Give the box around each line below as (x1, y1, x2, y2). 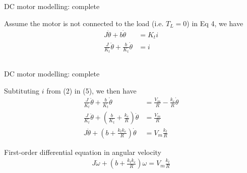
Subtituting (4, 85, 40, 96)
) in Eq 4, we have (187, 18, 243, 28)
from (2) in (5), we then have (46, 85, 137, 96)
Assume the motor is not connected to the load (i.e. (4, 18, 164, 28)
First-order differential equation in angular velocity (4, 146, 162, 157)
